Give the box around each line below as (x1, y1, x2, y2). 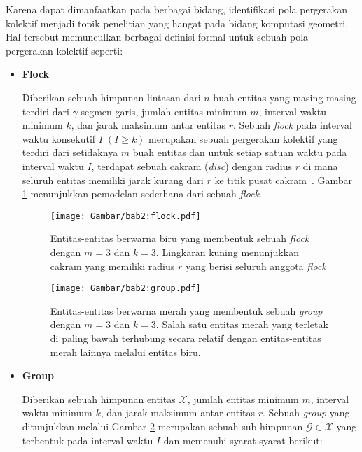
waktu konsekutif (22, 131, 96, 146)
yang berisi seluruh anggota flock (185, 258, 326, 273)
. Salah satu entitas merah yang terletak (155, 317, 328, 332)
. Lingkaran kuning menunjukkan (155, 244, 299, 259)
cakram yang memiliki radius (50, 258, 175, 273)
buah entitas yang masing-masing (213, 90, 356, 104)
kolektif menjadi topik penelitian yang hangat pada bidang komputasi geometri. (6, 15, 349, 30)
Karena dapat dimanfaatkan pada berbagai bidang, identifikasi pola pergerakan (6, 2, 348, 16)
